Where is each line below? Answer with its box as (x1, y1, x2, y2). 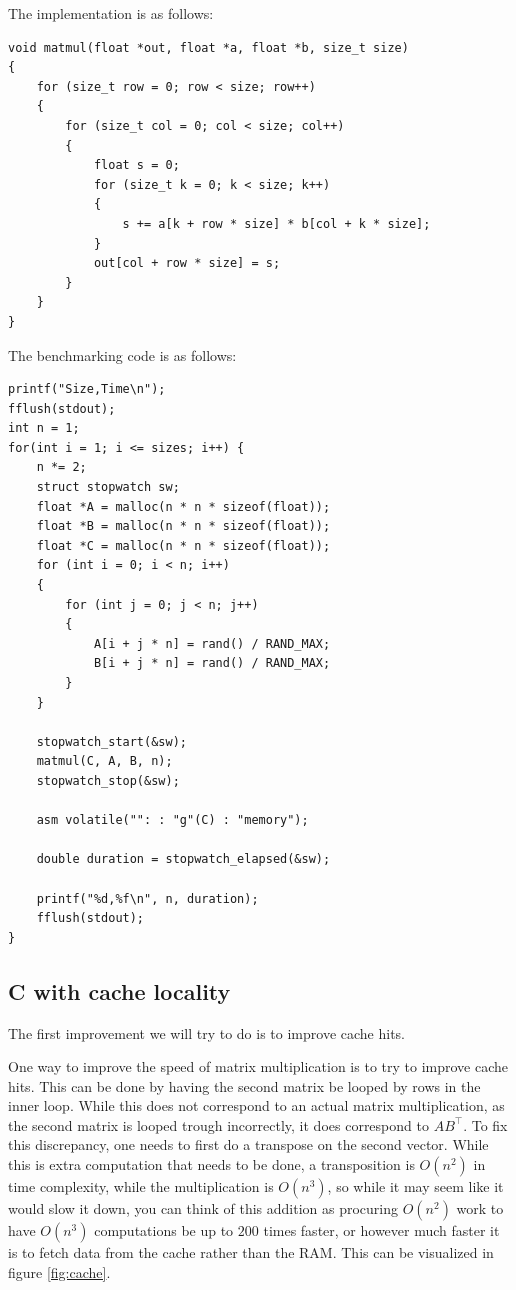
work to (456, 1198, 504, 1219)
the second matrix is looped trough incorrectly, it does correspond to (8, 1114, 429, 1135)
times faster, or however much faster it (263, 1220, 500, 1241)
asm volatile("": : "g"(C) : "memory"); (36, 813, 309, 828)
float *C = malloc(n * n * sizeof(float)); (36, 538, 331, 553)
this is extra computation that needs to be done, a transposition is (8, 1154, 415, 1175)
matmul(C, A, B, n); (36, 754, 173, 769)
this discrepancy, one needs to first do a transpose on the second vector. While (8, 1134, 489, 1155)
